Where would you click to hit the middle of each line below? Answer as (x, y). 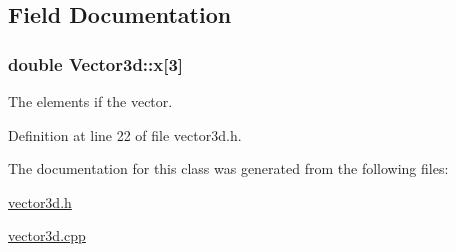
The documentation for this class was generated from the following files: (228, 168)
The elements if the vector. (90, 101)
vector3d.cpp (47, 235)
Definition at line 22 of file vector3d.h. (125, 134)
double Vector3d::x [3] (96, 63)
